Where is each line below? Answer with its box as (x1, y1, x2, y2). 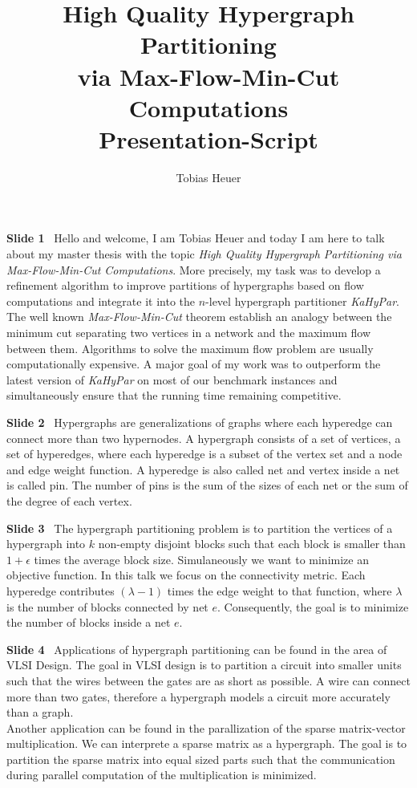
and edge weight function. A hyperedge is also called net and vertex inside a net (6, 461, 400, 477)
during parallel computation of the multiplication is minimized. (6, 766, 317, 783)
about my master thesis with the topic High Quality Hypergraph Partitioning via (6, 246, 402, 262)
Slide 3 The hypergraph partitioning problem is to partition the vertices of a (6, 519, 393, 536)
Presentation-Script (99, 122, 318, 155)
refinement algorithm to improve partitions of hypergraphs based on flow (6, 277, 364, 294)
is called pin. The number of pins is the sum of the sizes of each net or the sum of (6, 477, 408, 494)
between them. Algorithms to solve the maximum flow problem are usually (6, 339, 374, 356)
